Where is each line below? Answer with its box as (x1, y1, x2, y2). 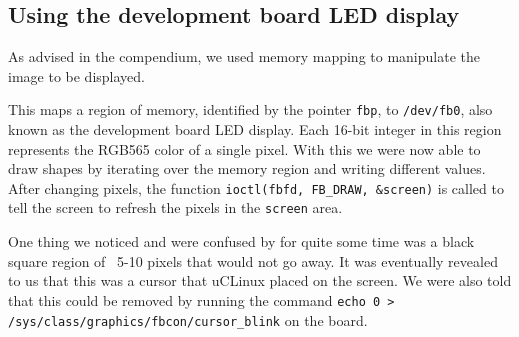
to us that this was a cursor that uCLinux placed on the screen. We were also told (8, 270, 512, 291)
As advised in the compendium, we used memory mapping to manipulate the (8, 46, 480, 67)
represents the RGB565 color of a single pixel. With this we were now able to (8, 138, 481, 159)
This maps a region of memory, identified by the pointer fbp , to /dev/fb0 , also (8, 99, 493, 120)
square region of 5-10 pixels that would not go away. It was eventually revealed (8, 250, 498, 271)
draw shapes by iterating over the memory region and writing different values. (8, 158, 486, 179)
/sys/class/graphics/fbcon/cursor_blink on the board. (8, 309, 368, 330)
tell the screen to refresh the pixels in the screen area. (8, 197, 343, 218)
